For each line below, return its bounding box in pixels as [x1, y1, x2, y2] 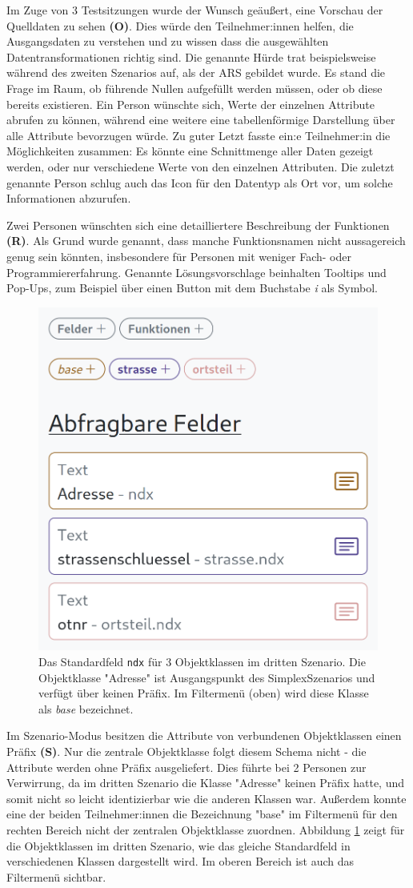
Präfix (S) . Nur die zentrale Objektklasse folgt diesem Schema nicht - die [6, 743, 367, 760]
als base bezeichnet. [38, 700, 134, 717]
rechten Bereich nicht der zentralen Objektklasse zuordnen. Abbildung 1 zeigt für [6, 822, 405, 838]
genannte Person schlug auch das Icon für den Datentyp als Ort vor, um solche [6, 174, 393, 191]
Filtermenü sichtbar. [6, 868, 106, 885]
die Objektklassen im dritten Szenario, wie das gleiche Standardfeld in [6, 837, 351, 854]
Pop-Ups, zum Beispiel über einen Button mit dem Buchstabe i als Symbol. [6, 279, 378, 296]
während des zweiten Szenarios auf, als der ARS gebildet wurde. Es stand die [6, 64, 386, 81]
